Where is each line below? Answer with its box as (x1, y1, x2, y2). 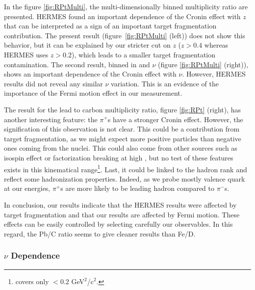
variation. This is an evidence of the (111, 78, 219, 88)
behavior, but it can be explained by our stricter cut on (4, 40, 171, 50)
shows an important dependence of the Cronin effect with (4, 69, 177, 79)
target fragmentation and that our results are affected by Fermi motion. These (4, 209, 240, 219)
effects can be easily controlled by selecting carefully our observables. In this (4, 219, 233, 229)
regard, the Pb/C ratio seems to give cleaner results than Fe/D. (4, 228, 196, 238)
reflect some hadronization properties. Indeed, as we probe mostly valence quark (4, 173, 245, 184)
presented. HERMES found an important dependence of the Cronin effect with (4, 11, 241, 21)
